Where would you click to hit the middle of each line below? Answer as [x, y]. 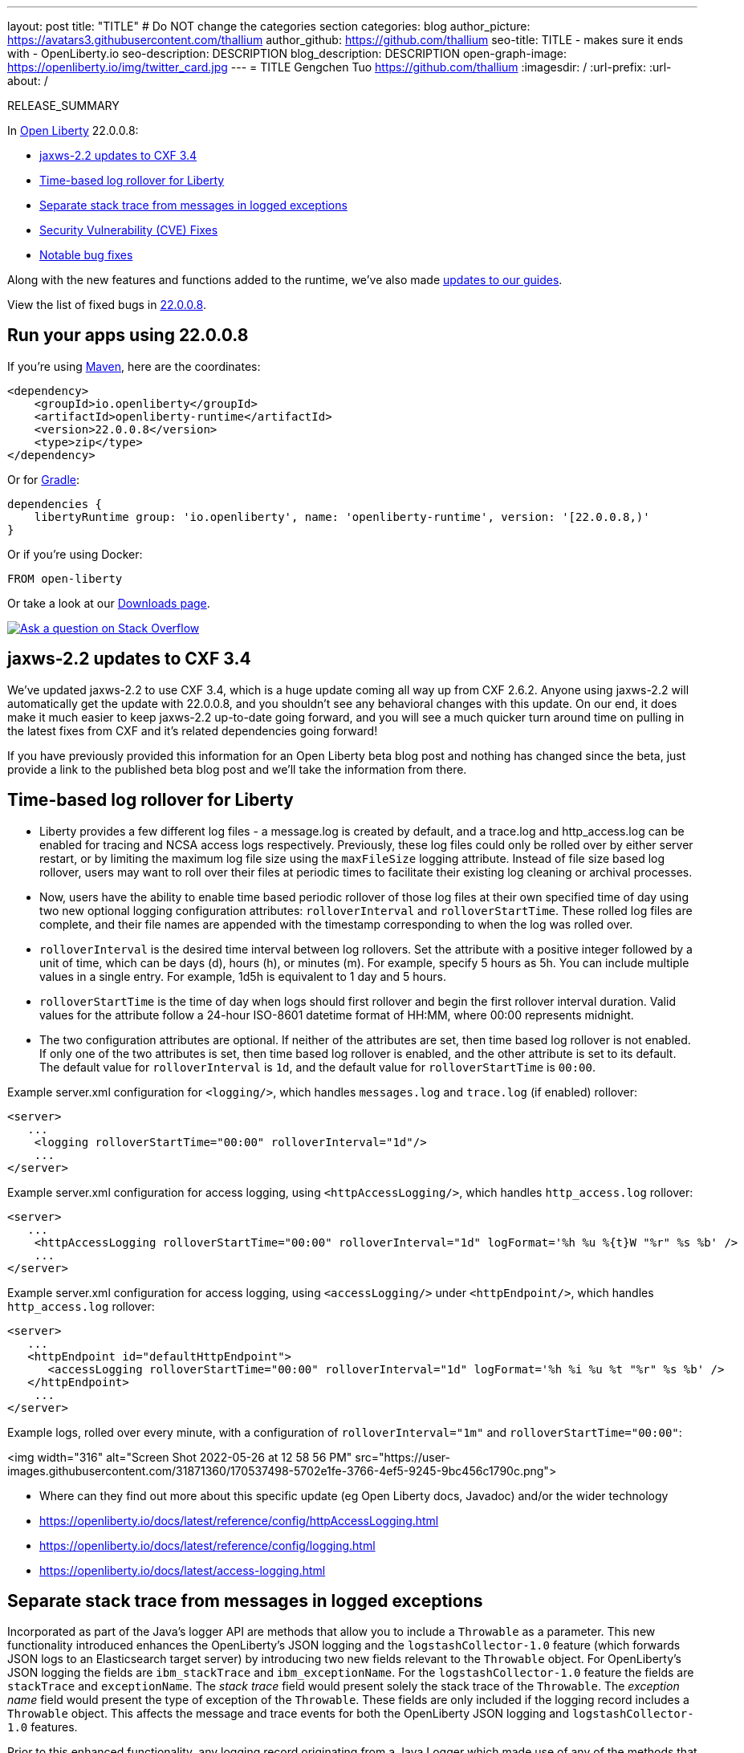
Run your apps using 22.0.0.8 [128, 336]
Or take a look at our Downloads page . [109, 603]
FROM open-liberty [65, 578]
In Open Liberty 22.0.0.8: [73, 130]
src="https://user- [403, 1457]
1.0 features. [43, 1727]
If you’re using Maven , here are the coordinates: [134, 366]
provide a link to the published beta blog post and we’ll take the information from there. [237, 769]
